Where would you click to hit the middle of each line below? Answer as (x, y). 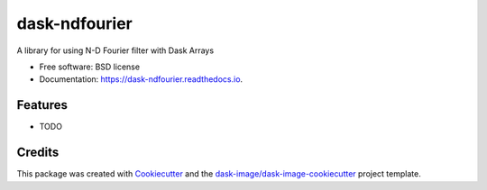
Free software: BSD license (89, 67)
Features (42, 105)
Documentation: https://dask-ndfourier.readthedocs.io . (141, 79)
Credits (38, 153)
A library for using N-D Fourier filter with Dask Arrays (115, 50)
